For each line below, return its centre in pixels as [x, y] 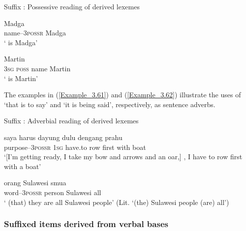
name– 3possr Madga [35, 33]
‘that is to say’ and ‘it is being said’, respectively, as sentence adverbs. [110, 104]
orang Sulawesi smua [35, 183]
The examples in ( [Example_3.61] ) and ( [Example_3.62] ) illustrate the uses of [123, 95]
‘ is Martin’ [21, 78]
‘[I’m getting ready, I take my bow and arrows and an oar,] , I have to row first [123, 157]
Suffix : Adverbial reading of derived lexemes [71, 121]
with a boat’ [23, 166]
